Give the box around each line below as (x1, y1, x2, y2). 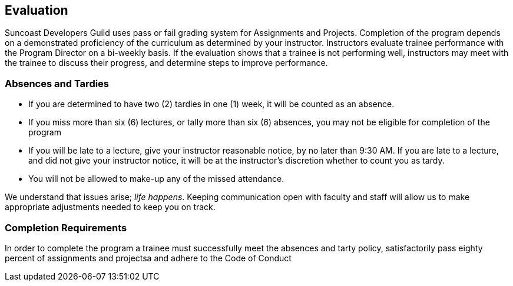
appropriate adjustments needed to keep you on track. (5, 202, 216, 212)
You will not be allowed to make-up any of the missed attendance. (28, 174, 284, 184)
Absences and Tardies (5, 77, 110, 89)
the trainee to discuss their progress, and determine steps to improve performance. (5, 58, 328, 68)
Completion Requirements (5, 221, 127, 234)
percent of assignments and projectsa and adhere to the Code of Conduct (5, 252, 292, 263)
